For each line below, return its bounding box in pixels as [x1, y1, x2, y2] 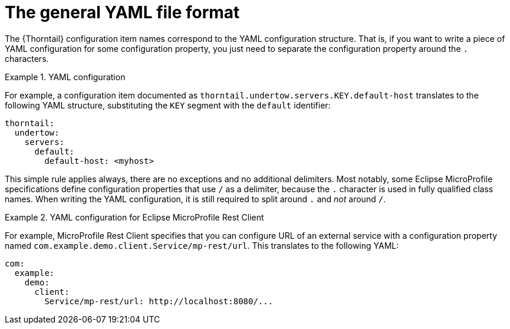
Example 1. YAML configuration [5, 71, 126, 82]
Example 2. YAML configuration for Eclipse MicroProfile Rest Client [5, 212, 264, 222]
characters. [5, 53, 49, 64]
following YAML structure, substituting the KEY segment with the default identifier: [5, 100, 331, 110]
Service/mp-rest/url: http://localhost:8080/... [44, 296, 274, 306]
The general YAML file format [5, 2, 240, 22]
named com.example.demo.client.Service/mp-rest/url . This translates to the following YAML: [5, 240, 399, 251]
